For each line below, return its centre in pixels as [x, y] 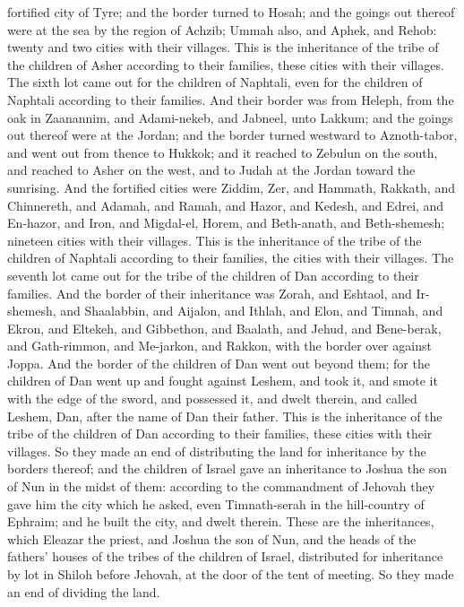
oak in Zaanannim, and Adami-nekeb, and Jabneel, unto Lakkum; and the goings [230, 117]
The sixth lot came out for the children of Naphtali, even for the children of [215, 82]
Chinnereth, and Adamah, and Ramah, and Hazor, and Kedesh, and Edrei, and [226, 205]
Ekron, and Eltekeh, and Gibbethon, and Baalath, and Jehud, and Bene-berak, [224, 328]
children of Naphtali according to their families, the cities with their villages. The [231, 258]
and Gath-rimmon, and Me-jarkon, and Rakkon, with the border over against [219, 346]
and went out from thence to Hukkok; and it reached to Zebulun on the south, [223, 152]
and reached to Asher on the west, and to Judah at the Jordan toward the [211, 170]
